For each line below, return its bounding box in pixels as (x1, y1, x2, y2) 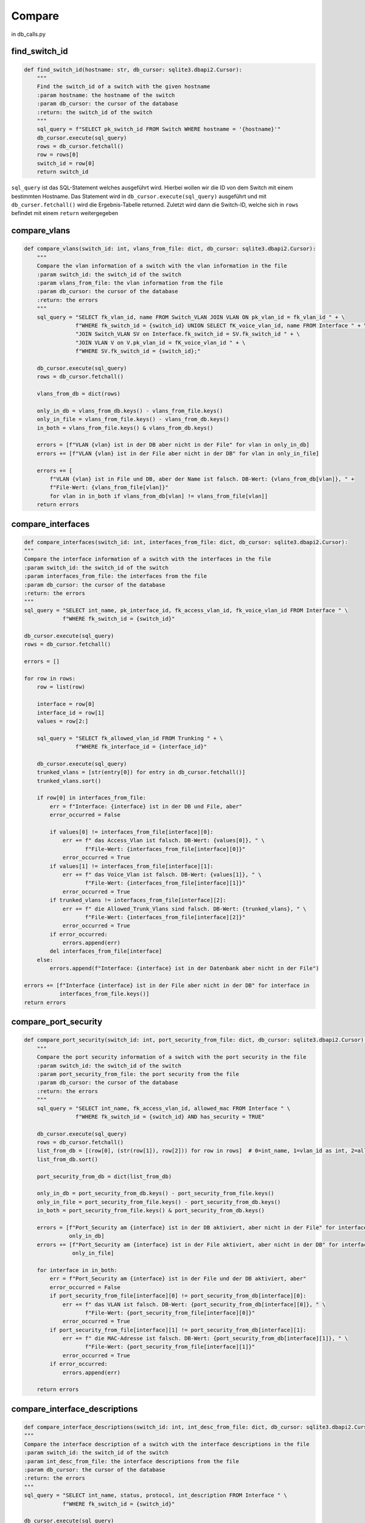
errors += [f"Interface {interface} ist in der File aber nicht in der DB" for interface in (24, 982, 310, 989)
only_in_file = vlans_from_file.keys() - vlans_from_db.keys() (36, 416, 230, 423)
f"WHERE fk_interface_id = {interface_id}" (75, 743, 207, 751)
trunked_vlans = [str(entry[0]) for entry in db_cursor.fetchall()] (36, 769, 246, 776)
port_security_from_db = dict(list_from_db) (36, 1173, 172, 1180)
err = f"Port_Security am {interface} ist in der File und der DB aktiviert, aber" (49, 1275, 307, 1282)
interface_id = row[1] (36, 709, 105, 716)
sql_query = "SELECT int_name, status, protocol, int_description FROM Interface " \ (24, 1492, 287, 1499)
